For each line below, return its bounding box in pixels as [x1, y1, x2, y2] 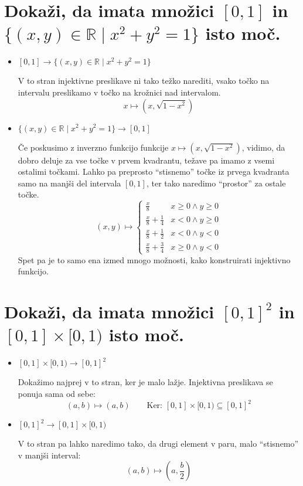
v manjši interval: [18, 448, 81, 461]
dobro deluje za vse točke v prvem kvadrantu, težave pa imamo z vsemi [18, 154, 275, 166]
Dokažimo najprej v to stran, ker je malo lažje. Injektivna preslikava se [18, 376, 273, 388]
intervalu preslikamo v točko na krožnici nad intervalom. [18, 86, 221, 98]
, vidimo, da [241, 141, 285, 153]
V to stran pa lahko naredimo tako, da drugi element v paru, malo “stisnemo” [18, 437, 299, 450]
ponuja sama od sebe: [18, 387, 96, 399]
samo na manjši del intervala [18, 176, 121, 189]
